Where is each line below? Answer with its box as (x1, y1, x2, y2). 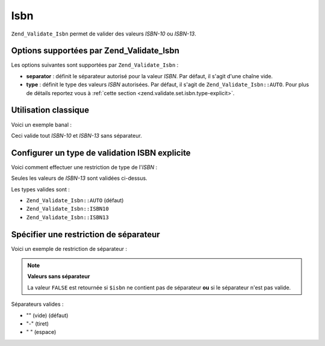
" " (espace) (26, 329, 57, 336)
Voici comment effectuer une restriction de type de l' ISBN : (11, 163, 158, 171)
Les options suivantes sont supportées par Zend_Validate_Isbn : (11, 61, 179, 69)
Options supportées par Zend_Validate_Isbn (11, 46, 180, 56)
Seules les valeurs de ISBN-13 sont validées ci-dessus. (11, 175, 147, 182)
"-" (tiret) (26, 320, 49, 327)
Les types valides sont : (11, 185, 70, 193)
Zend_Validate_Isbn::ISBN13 (26, 214, 110, 221)
